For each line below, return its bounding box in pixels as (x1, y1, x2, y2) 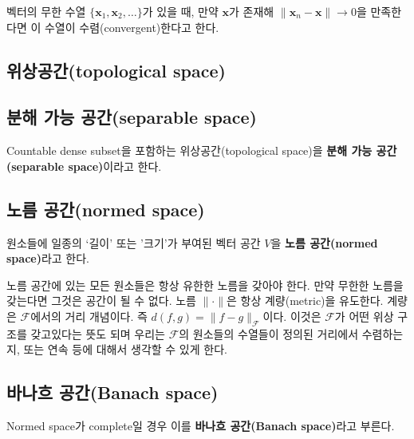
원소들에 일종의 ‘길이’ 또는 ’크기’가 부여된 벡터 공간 (6, 234, 261, 251)
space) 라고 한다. (6, 250, 89, 267)
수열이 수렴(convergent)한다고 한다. (44, 18, 219, 35)
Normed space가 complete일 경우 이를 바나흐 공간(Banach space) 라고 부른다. (6, 417, 395, 434)
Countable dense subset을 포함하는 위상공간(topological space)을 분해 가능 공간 (6, 142, 397, 159)
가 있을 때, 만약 (142, 3, 219, 19)
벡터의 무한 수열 (6, 3, 86, 19)
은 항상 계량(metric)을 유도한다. (227, 292, 384, 309)
